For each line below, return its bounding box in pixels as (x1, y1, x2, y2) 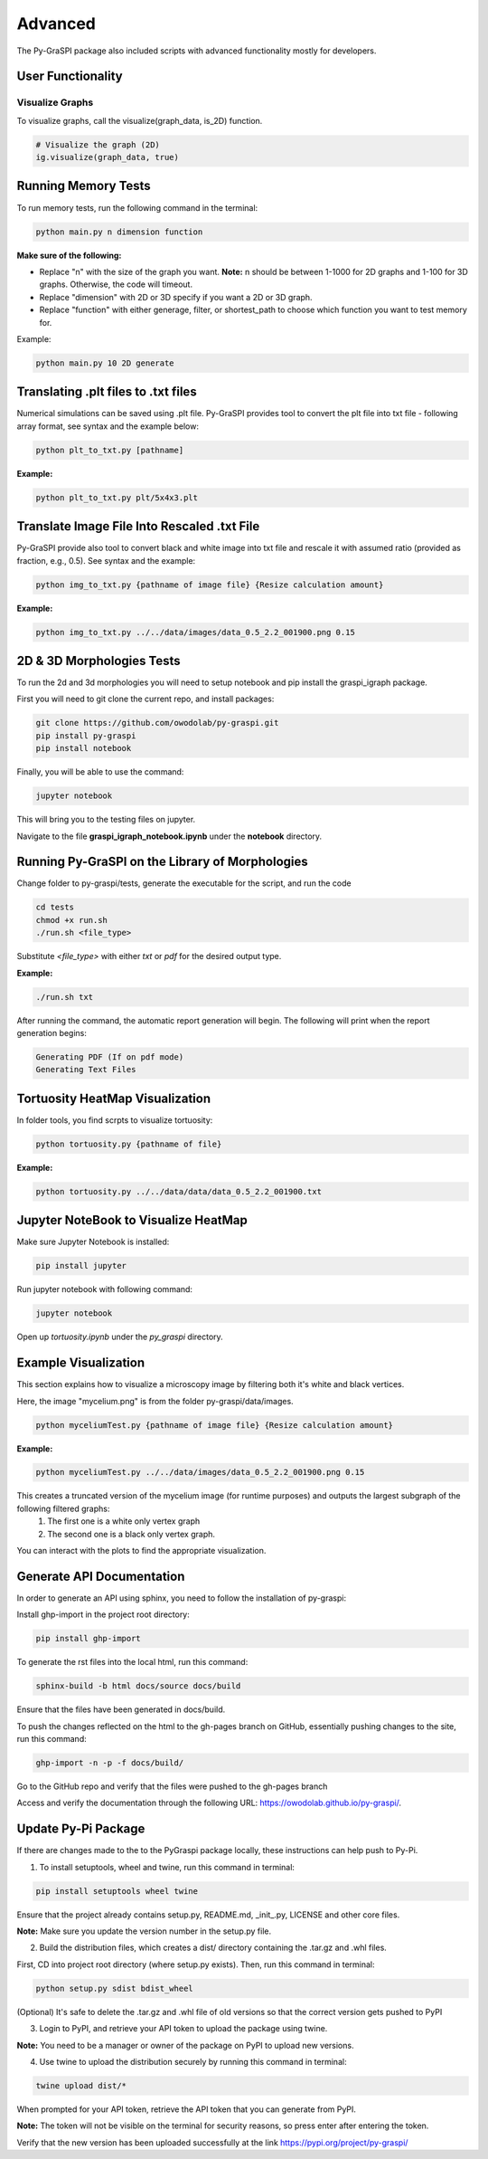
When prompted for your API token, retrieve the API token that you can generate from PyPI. (16, 2104, 357, 2115)
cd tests (35, 902, 75, 913)
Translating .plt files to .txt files (16, 385, 198, 400)
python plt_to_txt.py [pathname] (35, 444, 184, 455)
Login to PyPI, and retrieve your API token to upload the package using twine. (39, 2023, 328, 2034)
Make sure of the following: (16, 250, 122, 261)
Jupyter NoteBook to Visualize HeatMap (16, 1213, 248, 1228)
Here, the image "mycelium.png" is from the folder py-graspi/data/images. (16, 1395, 294, 1406)
